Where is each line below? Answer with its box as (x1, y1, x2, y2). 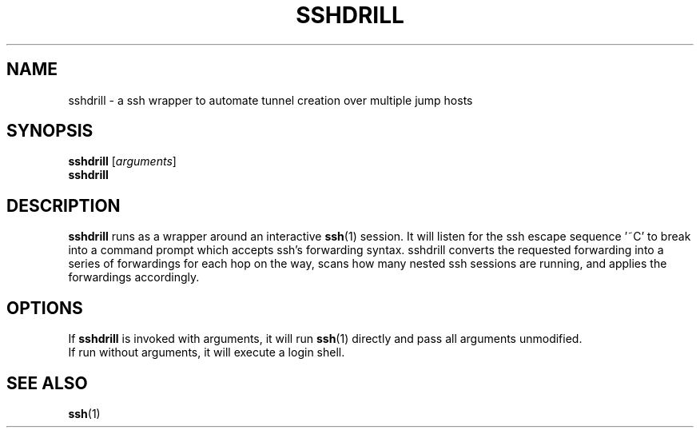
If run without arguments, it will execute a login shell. (68, 345, 345, 360)
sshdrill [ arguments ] (68, 154, 177, 169)
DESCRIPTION (6, 195, 121, 216)
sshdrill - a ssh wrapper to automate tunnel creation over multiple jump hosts (68, 93, 473, 107)
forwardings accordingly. (68, 270, 200, 285)
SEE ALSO (6, 372, 88, 393)
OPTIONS (6, 297, 83, 318)
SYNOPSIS (6, 121, 93, 141)
